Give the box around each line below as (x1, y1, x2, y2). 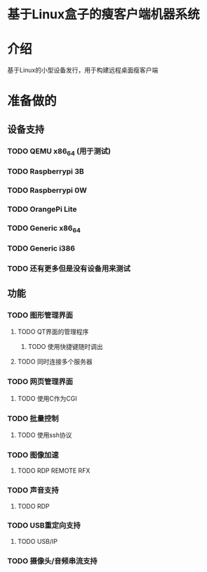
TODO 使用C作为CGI (17, 394, 77, 402)
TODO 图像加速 (7, 450, 59, 459)
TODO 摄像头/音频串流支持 (7, 556, 98, 566)
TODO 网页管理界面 (7, 377, 74, 387)
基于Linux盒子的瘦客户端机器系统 (7, 6, 200, 23)
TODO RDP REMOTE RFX (17, 466, 91, 475)
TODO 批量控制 (7, 413, 59, 423)
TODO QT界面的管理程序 (17, 328, 89, 336)
